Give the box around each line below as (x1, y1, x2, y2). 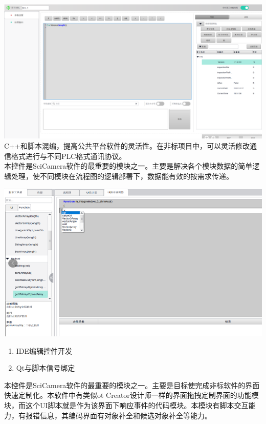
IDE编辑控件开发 (16, 345, 73, 356)
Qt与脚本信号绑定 (16, 362, 75, 373)
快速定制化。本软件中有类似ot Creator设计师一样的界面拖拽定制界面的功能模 (4, 390, 259, 400)
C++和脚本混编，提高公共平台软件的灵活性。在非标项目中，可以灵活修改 (4, 140, 250, 151)
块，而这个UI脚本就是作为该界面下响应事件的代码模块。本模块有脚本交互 (4, 400, 249, 411)
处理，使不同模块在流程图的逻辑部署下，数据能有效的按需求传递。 (11, 170, 233, 181)
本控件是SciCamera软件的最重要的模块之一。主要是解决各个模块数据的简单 (4, 160, 253, 171)
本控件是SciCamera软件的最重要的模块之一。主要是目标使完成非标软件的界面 (4, 379, 260, 390)
